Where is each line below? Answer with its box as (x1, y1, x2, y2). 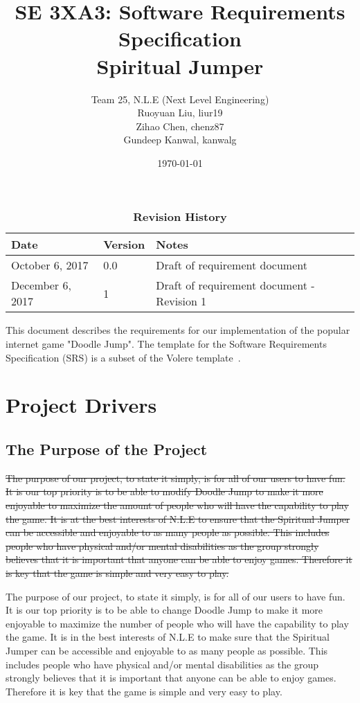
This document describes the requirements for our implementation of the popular (6, 323, 350, 337)
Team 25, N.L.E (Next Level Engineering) (91, 91, 269, 106)
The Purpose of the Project (6, 438, 208, 460)
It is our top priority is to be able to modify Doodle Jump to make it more (6, 484, 323, 499)
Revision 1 (156, 293, 207, 310)
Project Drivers (6, 391, 157, 419)
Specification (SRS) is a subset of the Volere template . (6, 350, 241, 364)
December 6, (11, 277, 71, 294)
